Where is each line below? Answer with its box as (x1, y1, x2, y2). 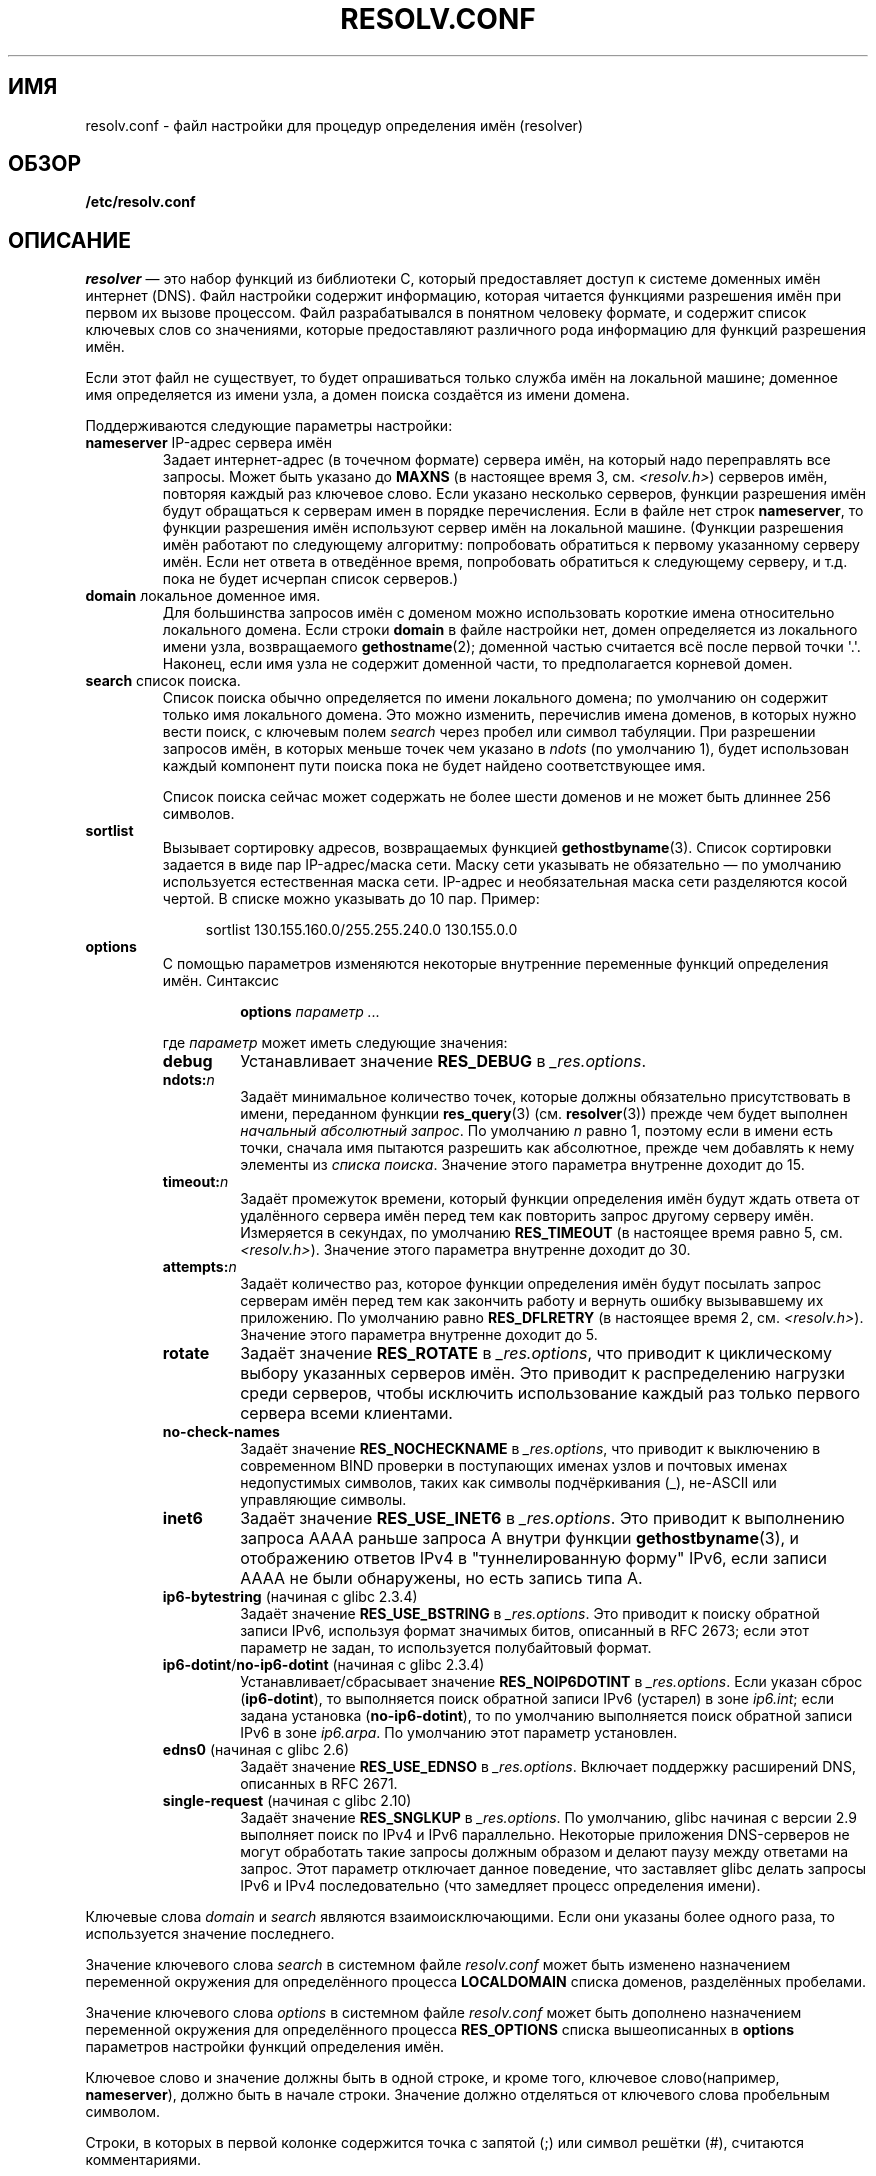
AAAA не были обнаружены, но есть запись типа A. (240, 1568, 643, 1589)
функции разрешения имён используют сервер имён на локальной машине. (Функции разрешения (162, 519, 844, 537)
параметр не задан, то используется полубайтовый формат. (240, 1639, 652, 1657)
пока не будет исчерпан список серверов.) (162, 570, 459, 588)
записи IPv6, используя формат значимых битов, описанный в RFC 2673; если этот (240, 1622, 809, 1640)
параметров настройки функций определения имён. (85, 2038, 445, 2056)
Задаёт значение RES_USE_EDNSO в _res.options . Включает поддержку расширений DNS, (240, 1758, 856, 1776)
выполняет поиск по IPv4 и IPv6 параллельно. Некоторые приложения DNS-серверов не (240, 1826, 850, 1844)
